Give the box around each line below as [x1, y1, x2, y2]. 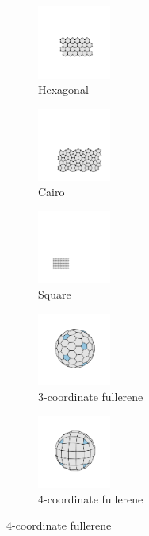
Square [38, 286, 71, 303]
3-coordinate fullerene [38, 388, 143, 404]
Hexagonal [38, 81, 89, 98]
